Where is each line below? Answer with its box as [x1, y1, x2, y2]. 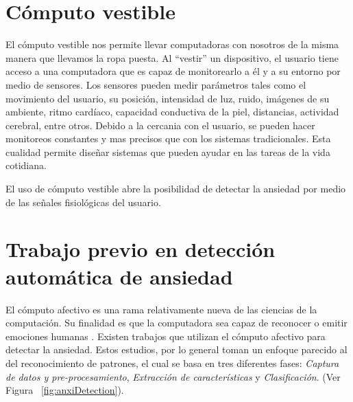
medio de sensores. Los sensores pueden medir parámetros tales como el [5, 77, 306, 91]
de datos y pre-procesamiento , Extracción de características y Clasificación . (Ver [5, 369, 341, 383]
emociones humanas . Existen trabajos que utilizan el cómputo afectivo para [5, 328, 326, 343]
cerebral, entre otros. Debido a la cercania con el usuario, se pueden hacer [5, 118, 315, 132]
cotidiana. [5, 158, 47, 172]
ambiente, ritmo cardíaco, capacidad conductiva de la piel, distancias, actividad [5, 104, 339, 119]
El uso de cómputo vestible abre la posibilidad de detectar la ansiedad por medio [5, 181, 346, 196]
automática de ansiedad [5, 262, 233, 290]
